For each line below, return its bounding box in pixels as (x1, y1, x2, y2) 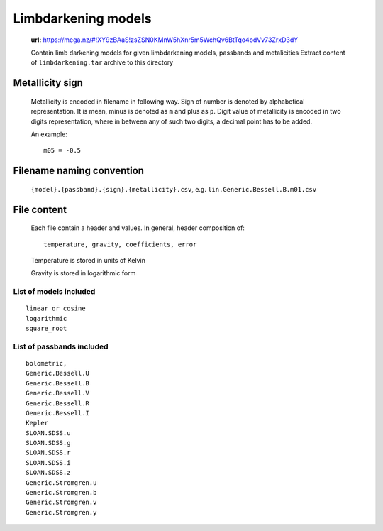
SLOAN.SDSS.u (26, 429, 71, 437)
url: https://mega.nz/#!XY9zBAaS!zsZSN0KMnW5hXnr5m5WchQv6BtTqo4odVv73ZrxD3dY (30, 35, 299, 44)
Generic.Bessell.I (26, 409, 90, 417)
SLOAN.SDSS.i (26, 459, 71, 466)
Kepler (26, 419, 49, 427)
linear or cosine (26, 305, 86, 312)
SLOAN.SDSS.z (26, 469, 71, 477)
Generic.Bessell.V (26, 389, 90, 398)
